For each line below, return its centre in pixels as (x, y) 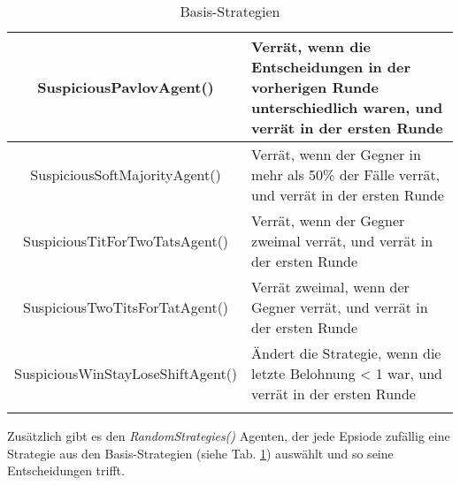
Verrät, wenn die (311, 46)
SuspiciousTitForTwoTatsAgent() (126, 241)
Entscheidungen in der (331, 67)
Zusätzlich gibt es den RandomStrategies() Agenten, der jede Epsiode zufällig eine (229, 436)
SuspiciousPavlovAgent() (126, 87)
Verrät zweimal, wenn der (330, 287)
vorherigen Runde (315, 87)
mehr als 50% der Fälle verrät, (346, 174)
